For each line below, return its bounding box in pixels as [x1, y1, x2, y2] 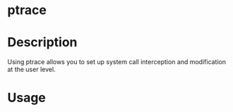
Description [7, 35, 78, 51]
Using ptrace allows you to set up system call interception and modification [7, 58, 227, 66]
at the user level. [7, 66, 56, 74]
